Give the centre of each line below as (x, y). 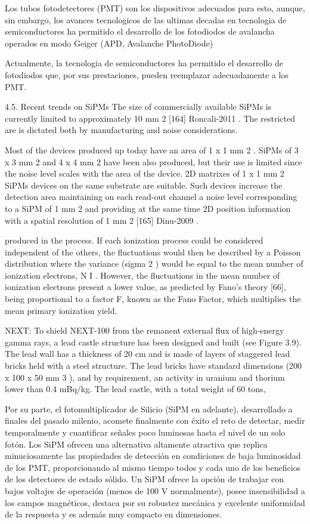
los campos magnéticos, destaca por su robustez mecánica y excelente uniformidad (155, 502)
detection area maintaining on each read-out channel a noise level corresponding (151, 197)
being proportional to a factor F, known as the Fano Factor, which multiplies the (153, 299)
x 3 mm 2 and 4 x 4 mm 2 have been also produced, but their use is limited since (154, 161)
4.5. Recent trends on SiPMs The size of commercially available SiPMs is (138, 107)
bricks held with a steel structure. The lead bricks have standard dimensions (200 (154, 366)
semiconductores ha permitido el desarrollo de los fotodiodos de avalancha (140, 31)
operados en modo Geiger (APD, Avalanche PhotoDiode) (109, 43)
